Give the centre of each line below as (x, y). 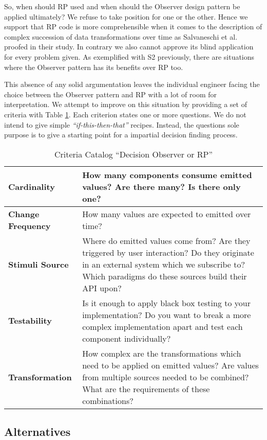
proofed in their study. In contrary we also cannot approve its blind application (129, 47)
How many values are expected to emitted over (167, 214)
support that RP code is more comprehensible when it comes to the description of (133, 27)
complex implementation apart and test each (163, 326)
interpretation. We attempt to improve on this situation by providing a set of (126, 104)
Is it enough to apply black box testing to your (166, 303)
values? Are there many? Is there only (161, 186)
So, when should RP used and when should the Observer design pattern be (122, 6)
